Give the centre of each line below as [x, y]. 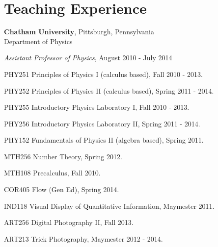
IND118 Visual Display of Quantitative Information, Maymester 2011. [109, 206]
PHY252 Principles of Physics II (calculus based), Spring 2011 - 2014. [109, 90]
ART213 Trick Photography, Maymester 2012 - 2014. [83, 238]
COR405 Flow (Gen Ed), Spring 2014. [62, 189]
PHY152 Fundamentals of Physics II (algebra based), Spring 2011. [104, 140]
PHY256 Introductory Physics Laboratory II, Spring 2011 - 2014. [102, 123]
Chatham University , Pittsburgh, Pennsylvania [79, 32]
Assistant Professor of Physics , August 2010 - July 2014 [88, 58]
